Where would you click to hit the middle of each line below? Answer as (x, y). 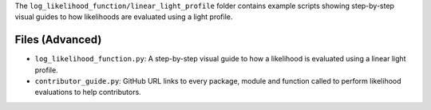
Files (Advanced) (58, 40)
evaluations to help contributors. (88, 92)
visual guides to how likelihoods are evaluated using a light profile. (124, 17)
